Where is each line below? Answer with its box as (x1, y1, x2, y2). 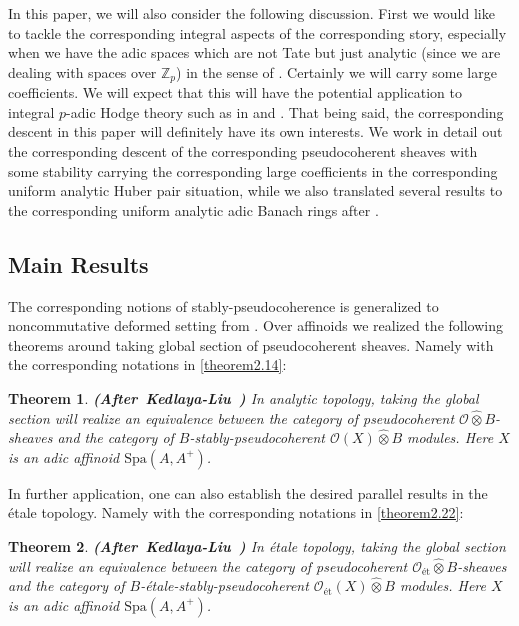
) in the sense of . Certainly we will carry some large (176, 61, 497, 82)
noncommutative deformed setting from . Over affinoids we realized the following (8, 315, 503, 336)
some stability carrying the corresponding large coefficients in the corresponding (8, 160, 498, 181)
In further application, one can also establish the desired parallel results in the (8, 482, 488, 503)
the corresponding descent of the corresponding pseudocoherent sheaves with (8, 141, 478, 162)
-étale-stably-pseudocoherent (140, 575, 309, 596)
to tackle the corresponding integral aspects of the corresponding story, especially (8, 22, 507, 43)
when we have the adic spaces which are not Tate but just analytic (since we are (8, 42, 501, 63)
